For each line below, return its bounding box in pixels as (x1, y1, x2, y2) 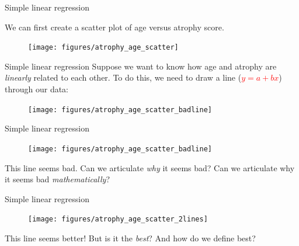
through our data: (5, 83, 69, 95)
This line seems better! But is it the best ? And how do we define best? (5, 231, 256, 244)
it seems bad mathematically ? (5, 173, 110, 185)
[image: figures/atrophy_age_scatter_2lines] (28, 215, 208, 224)
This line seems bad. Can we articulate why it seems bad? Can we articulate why (5, 161, 295, 174)
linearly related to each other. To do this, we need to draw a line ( (5, 71, 242, 84)
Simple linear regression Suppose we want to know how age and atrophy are (5, 60, 277, 72)
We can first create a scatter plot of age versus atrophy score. (5, 20, 224, 33)
